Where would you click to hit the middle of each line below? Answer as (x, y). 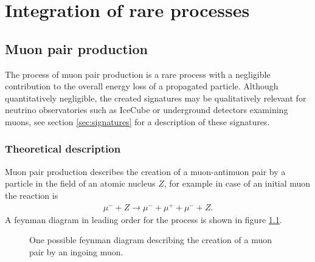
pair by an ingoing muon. (76, 251)
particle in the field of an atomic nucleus (80, 183)
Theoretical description (63, 149)
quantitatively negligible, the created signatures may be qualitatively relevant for (156, 98)
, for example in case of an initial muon (237, 183)
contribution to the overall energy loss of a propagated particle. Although (142, 86)
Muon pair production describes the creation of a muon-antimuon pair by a (145, 171)
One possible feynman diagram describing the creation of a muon (151, 240)
